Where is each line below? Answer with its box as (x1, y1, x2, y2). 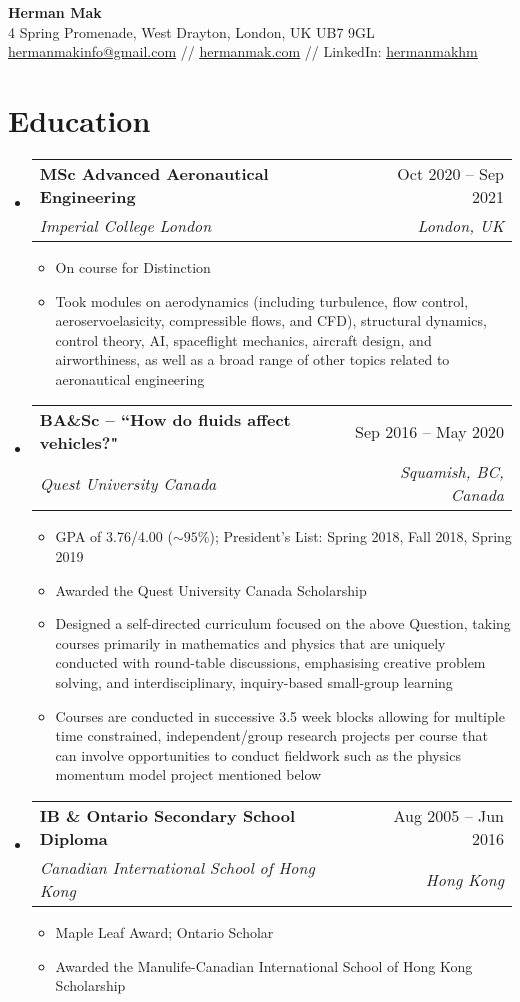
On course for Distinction (55, 256, 211, 277)
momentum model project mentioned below (55, 764, 322, 785)
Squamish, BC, (399, 460, 504, 484)
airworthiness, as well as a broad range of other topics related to (55, 349, 450, 370)
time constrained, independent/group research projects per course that (55, 725, 488, 746)
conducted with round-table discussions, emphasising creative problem (55, 652, 486, 673)
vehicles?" (39, 431, 119, 455)
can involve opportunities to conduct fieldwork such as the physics (55, 744, 461, 765)
